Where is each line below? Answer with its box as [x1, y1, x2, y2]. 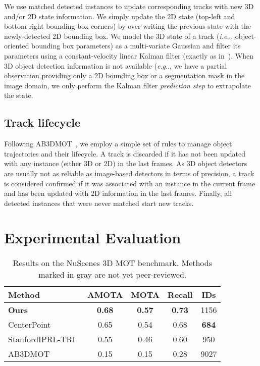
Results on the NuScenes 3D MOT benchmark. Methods [13, 257, 213, 269]
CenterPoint [8, 319, 51, 331]
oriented [4, 40, 29, 51]
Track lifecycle [4, 115, 81, 130]
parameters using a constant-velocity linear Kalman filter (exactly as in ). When [4, 50, 253, 61]
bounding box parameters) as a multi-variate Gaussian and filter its [31, 40, 241, 51]
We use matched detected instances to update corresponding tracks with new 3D [4, 1, 254, 11]
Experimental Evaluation [4, 227, 181, 248]
